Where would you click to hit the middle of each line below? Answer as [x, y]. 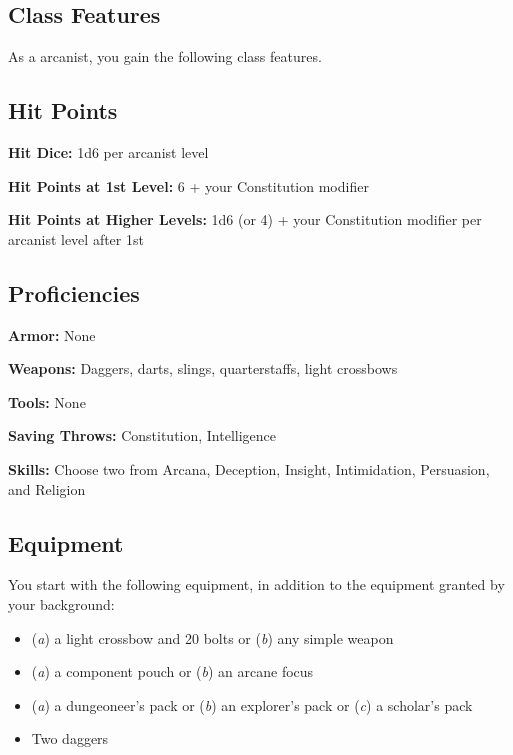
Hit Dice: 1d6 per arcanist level [108, 152]
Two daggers [70, 738]
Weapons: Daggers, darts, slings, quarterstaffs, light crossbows [203, 368]
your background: [61, 603]
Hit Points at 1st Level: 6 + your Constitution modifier [188, 185]
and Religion [47, 488]
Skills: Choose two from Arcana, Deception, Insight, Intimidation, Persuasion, [249, 468]
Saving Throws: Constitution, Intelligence [142, 435]
